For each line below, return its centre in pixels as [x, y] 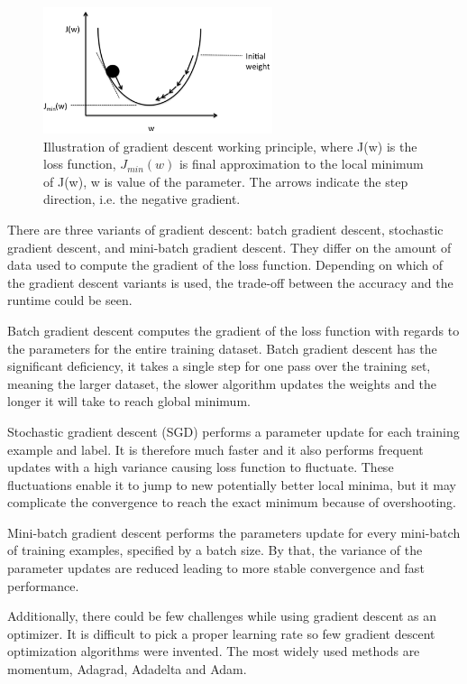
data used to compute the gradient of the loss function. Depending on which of [225, 265]
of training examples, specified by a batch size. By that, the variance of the [215, 550]
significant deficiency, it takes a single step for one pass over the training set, [219, 366]
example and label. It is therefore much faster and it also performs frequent [215, 449]
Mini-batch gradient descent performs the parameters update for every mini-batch [234, 532]
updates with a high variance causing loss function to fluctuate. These [201, 467]
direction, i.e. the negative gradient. [142, 199]
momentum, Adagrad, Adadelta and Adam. [127, 669]
